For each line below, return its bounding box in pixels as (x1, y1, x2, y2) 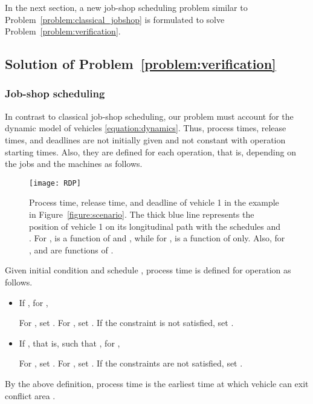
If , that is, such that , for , (19, 336, 120, 349)
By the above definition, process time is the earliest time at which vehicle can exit (5, 377, 309, 389)
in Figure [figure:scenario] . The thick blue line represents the (29, 208, 254, 220)
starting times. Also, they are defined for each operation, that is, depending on (5, 145, 296, 158)
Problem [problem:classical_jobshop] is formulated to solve (5, 13, 225, 25)
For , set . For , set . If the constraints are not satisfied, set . (19, 357, 243, 370)
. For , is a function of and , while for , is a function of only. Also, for (29, 232, 285, 244)
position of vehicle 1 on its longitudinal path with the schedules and (29, 220, 281, 232)
